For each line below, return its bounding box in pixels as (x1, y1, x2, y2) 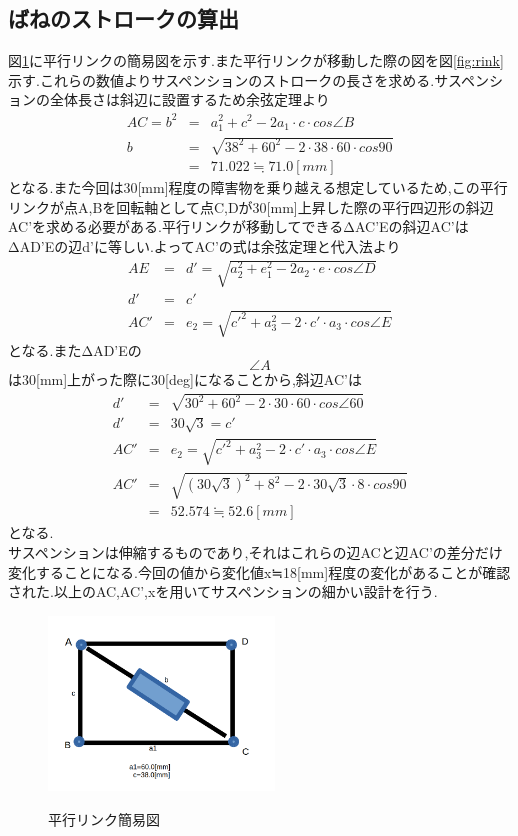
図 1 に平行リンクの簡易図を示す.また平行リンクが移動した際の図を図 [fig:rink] (8, 50, 504, 71)
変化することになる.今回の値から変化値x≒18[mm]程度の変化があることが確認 (8, 561, 511, 582)
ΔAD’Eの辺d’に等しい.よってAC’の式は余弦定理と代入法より (8, 236, 401, 257)
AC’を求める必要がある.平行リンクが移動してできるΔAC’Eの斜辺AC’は (8, 216, 469, 237)
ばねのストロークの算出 (8, 3, 239, 34)
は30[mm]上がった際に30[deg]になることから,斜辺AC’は (8, 369, 362, 390)
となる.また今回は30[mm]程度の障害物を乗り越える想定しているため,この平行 (8, 177, 508, 198)
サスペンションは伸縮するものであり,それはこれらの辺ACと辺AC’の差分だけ (8, 541, 503, 562)
